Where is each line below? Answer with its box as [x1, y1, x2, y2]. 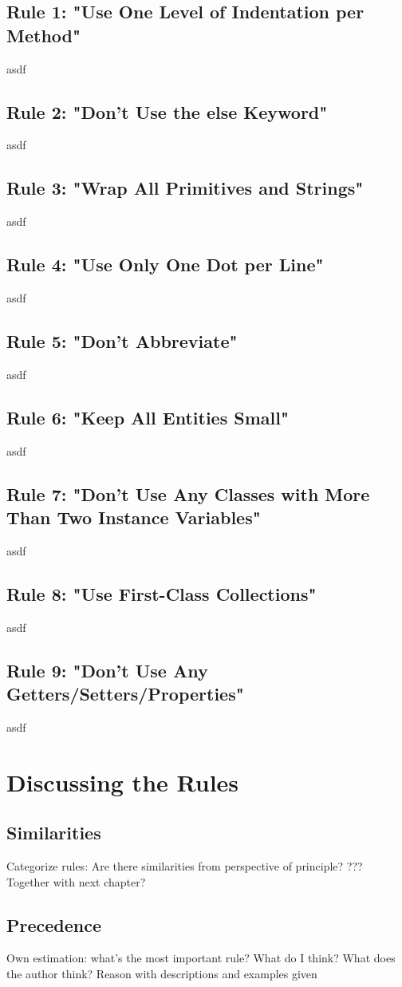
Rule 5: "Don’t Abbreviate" [6, 328, 238, 353]
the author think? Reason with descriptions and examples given [6, 965, 317, 981]
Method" [6, 22, 81, 47]
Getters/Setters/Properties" [6, 681, 244, 705]
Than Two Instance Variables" [6, 504, 261, 529]
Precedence [6, 912, 102, 937]
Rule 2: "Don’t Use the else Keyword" [6, 99, 328, 124]
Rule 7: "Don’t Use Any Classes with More [6, 481, 370, 506]
